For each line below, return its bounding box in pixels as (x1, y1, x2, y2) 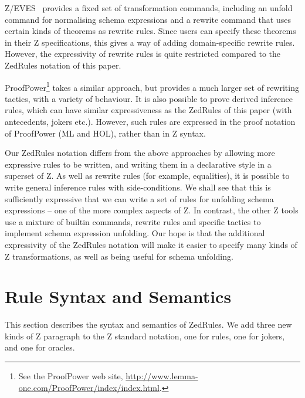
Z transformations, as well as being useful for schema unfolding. (5, 250, 233, 262)
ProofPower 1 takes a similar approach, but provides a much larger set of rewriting (5, 79, 299, 93)
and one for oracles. (5, 341, 75, 353)
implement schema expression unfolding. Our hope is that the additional (5, 227, 265, 239)
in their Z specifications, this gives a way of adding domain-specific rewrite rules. (5, 36, 295, 48)
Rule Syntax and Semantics (5, 284, 232, 308)
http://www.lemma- (126, 370, 198, 382)
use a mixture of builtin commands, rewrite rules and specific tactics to (5, 215, 261, 227)
